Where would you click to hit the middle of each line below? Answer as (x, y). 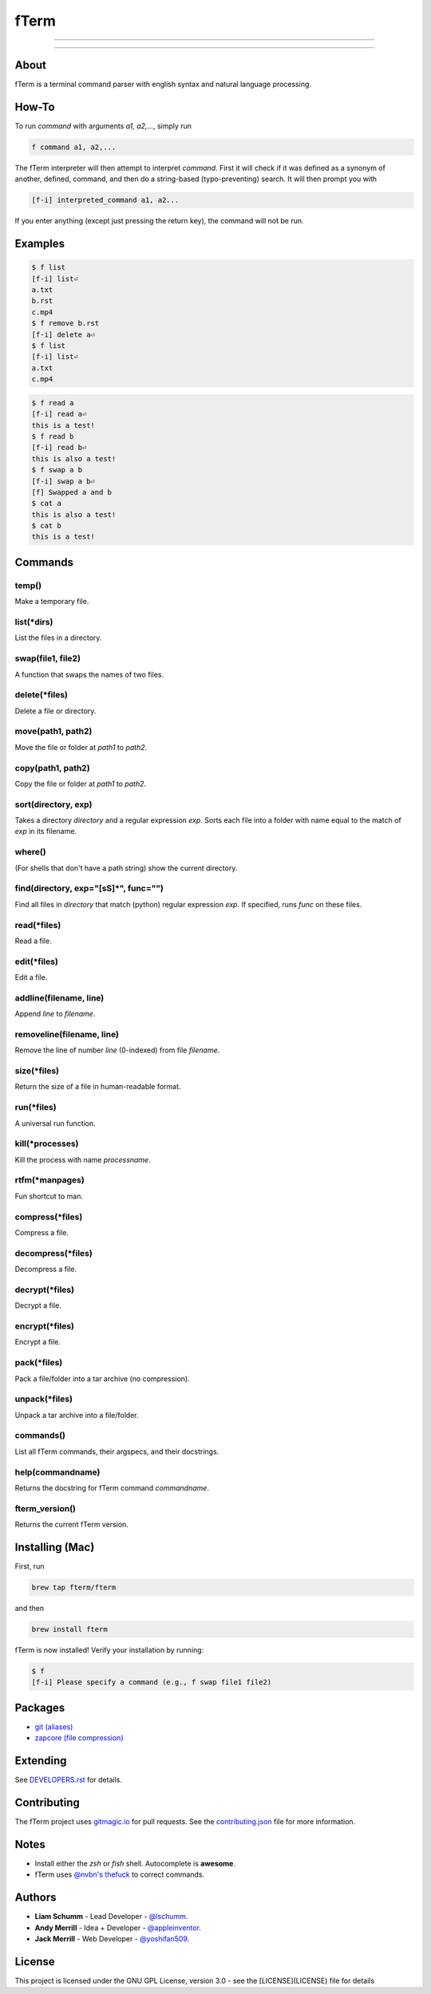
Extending (41, 1761)
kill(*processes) (47, 1143)
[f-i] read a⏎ (59, 414)
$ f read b (53, 436)
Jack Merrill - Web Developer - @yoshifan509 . (112, 1939)
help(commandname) (57, 1472)
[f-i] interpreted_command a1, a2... (105, 200)
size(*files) (37, 1071)
